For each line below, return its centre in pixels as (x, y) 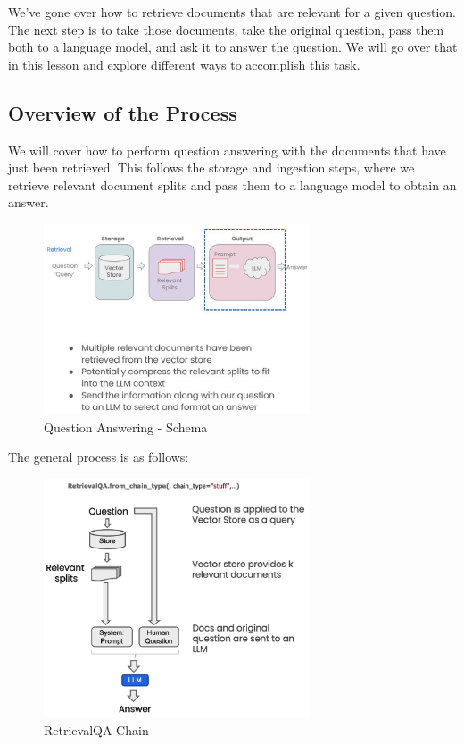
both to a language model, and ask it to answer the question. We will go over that (233, 47)
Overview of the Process (123, 112)
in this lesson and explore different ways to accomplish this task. (184, 64)
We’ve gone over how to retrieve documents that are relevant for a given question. (232, 12)
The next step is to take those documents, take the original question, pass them (226, 29)
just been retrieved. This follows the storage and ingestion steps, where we (211, 167)
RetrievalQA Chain (96, 729)
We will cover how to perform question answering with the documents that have (227, 150)
